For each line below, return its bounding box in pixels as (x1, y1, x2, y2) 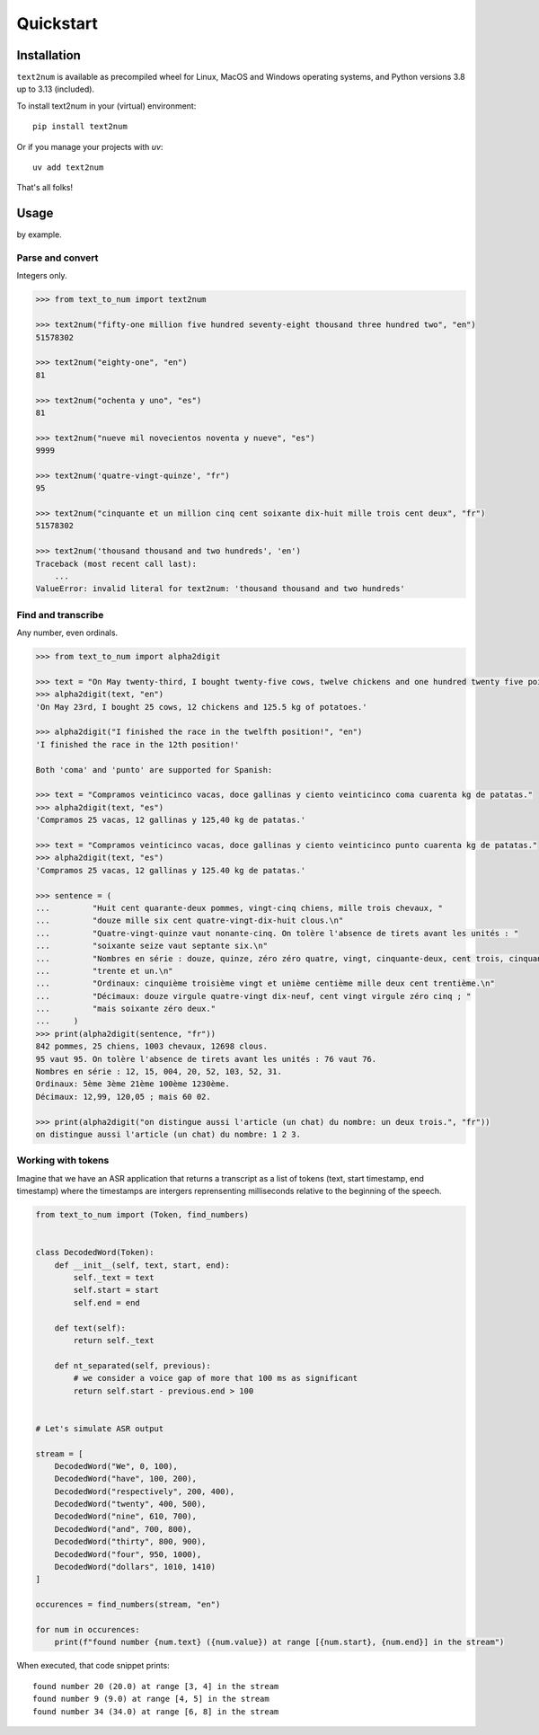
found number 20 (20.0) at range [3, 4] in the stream (32, 1681, 279, 1691)
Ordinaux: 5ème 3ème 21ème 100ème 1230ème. (35, 1079, 231, 1089)
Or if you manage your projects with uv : (16, 141, 163, 152)
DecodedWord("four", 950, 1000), (54, 1549, 202, 1559)
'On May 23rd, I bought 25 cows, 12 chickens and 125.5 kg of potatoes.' (35, 702, 367, 712)
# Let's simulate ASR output (35, 1423, 164, 1433)
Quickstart (16, 13, 99, 33)
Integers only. (16, 270, 67, 281)
